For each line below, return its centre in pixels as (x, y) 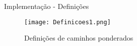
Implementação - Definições (47, 6)
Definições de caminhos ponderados (79, 38)
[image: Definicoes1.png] (67, 22)
